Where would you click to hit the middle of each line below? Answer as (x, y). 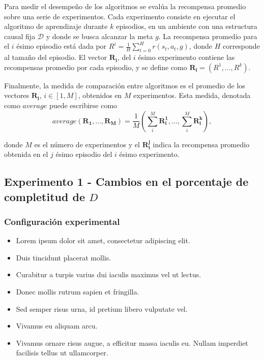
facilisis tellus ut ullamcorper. (62, 353)
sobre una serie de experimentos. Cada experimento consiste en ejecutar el (120, 16)
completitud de (45, 196)
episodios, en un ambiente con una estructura (187, 26)
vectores (17, 95)
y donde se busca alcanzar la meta (99, 36)
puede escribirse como (83, 105)
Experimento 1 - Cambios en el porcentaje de (126, 182)
